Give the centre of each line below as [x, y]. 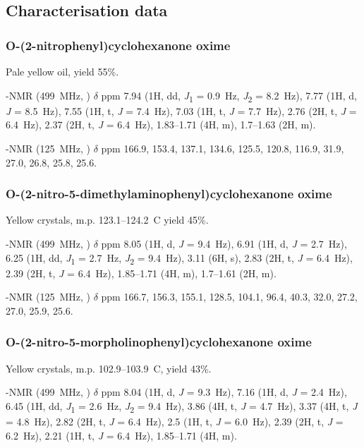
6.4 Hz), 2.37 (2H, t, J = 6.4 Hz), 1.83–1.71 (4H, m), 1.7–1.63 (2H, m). [161, 125]
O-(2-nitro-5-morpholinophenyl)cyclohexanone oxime [159, 342]
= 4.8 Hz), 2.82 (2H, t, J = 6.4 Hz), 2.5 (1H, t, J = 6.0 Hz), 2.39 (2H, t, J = [175, 421]
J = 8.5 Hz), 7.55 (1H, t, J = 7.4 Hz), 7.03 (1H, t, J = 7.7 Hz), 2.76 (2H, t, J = [181, 110]
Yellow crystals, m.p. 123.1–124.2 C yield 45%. [107, 220]
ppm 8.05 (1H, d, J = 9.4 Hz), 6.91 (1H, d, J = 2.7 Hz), [224, 243]
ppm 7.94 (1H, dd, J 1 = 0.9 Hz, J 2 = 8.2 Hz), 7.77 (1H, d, [229, 96]
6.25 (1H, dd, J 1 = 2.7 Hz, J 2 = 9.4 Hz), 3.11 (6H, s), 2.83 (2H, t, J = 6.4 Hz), [179, 258]
